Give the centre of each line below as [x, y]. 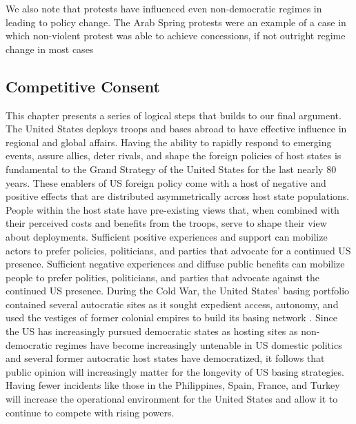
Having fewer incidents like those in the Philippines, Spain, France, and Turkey [173, 385]
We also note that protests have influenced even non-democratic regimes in [164, 8]
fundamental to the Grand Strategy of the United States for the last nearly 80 [171, 169]
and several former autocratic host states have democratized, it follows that [165, 358]
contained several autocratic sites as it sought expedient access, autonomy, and [172, 304]
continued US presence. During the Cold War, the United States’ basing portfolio [178, 291]
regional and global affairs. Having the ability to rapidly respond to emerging [169, 142]
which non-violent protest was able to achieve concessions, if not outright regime [176, 36]
